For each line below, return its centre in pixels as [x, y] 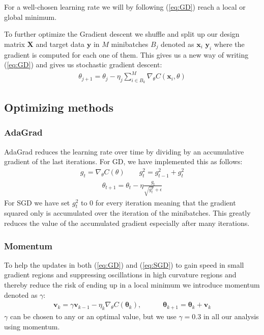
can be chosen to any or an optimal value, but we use [93, 316]
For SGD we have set [37, 202]
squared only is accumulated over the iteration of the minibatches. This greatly [127, 213]
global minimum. [31, 17]
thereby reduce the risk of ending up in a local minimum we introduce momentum [132, 284]
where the [229, 44]
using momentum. [32, 326]
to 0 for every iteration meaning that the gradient [158, 202]
